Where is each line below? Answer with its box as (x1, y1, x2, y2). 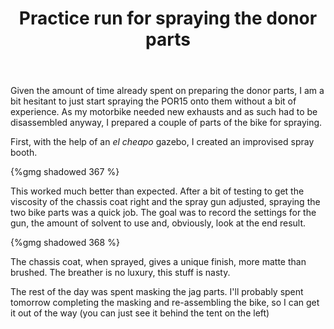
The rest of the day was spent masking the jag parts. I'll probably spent (10, 286, 304, 298)
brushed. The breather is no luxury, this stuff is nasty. (10, 267, 231, 279)
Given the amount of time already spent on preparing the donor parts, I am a (10, 85, 325, 97)
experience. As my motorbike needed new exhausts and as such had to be (10, 106, 318, 118)
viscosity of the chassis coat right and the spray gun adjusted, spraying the (10, 196, 321, 208)
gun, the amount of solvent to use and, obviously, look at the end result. (10, 217, 307, 229)
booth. (10, 147, 38, 159)
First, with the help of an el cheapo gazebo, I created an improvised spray (10, 136, 315, 148)
